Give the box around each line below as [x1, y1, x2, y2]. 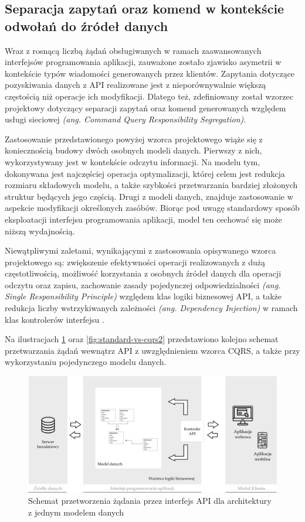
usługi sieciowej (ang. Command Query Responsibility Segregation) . [5, 113, 246, 125]
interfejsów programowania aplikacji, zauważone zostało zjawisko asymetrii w [5, 56, 282, 68]
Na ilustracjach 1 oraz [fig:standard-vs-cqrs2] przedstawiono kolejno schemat [5, 333, 279, 345]
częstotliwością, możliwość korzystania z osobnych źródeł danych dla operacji [5, 267, 282, 279]
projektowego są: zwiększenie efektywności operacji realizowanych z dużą [5, 255, 266, 268]
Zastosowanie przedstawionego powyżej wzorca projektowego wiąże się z [5, 132, 263, 145]
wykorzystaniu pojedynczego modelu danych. [5, 356, 167, 368]
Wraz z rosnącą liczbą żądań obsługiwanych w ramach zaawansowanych [5, 44, 262, 56]
